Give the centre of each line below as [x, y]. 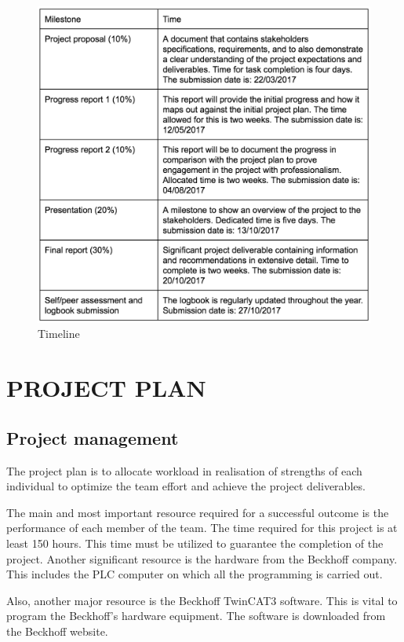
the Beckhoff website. [57, 631]
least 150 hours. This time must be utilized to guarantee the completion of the [195, 543]
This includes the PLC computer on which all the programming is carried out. [195, 574]
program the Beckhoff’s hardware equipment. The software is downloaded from [196, 616]
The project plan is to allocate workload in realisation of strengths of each [184, 470]
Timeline [59, 334]
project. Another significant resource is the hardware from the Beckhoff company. [202, 558]
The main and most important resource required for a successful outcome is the [198, 512]
